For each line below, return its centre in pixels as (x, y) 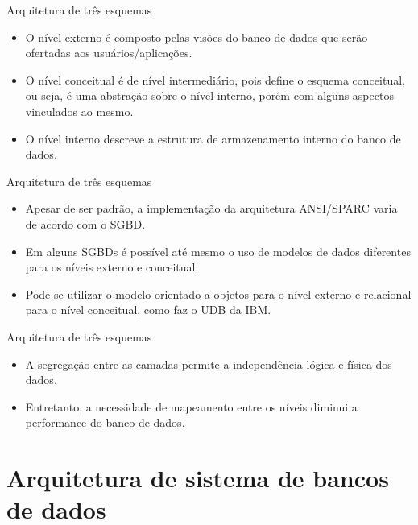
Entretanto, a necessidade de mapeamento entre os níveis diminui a (191, 406)
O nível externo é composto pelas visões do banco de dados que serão (197, 37)
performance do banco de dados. (105, 422)
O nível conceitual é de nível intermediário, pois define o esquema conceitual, (215, 79)
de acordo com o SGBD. (85, 223)
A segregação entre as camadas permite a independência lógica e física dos (209, 364)
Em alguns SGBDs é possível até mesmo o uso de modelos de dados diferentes (218, 251)
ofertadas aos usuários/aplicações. (109, 53)
